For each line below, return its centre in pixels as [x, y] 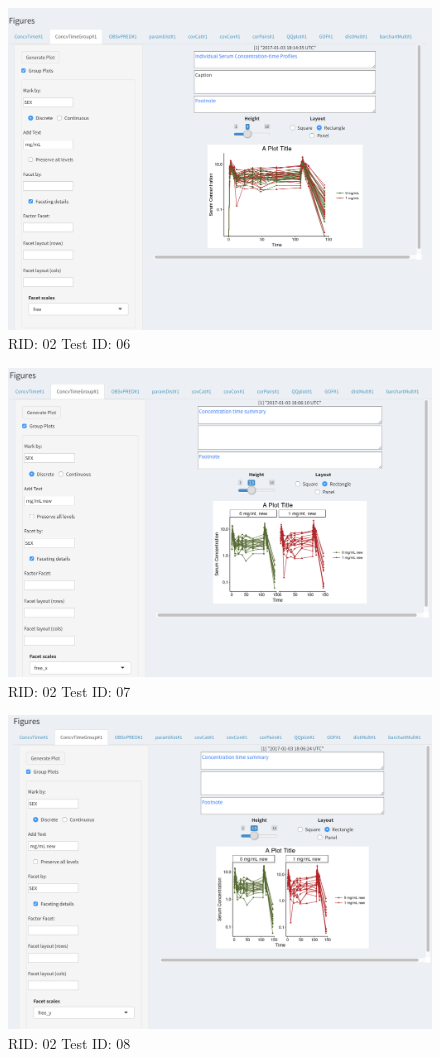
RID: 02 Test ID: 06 [69, 343]
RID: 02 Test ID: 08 [69, 1042]
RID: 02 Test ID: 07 [69, 690]
